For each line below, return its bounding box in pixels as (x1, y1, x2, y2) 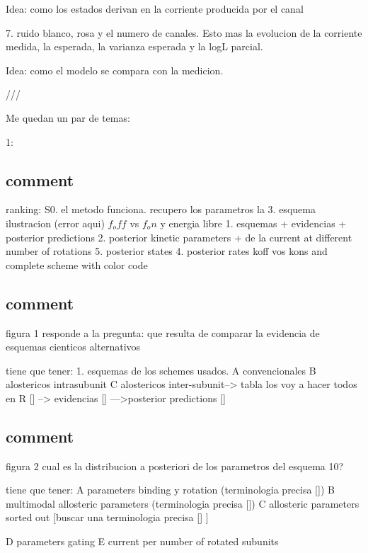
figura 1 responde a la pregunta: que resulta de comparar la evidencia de (6, 325, 320, 340)
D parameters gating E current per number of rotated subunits (6, 534, 279, 549)
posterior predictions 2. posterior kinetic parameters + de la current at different (6, 229, 352, 244)
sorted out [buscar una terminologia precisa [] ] (6, 510, 209, 525)
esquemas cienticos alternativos (6, 339, 141, 354)
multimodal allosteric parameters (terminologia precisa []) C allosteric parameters (6, 496, 360, 511)
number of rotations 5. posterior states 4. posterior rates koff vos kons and (6, 244, 328, 258)
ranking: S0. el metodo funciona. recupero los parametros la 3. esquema (6, 202, 316, 217)
